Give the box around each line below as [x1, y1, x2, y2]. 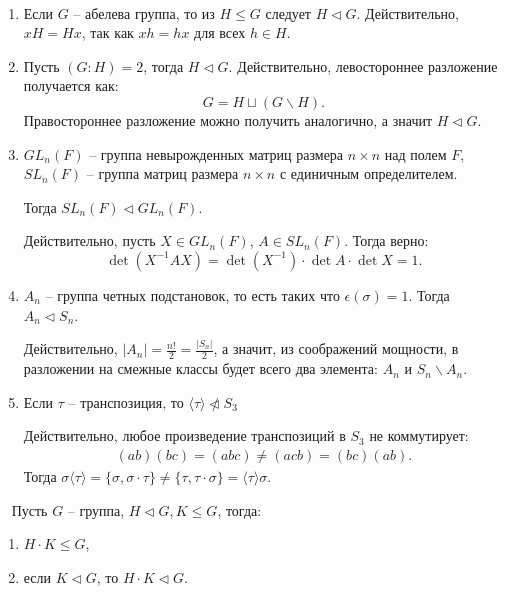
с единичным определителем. [279, 163, 458, 184]
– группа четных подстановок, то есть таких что [45, 284, 340, 305]
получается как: [23, 75, 119, 96]
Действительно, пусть [23, 230, 156, 251]
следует [265, 2, 311, 23]
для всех [194, 22, 246, 43]
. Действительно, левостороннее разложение [228, 55, 498, 76]
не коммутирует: [369, 425, 469, 446]
